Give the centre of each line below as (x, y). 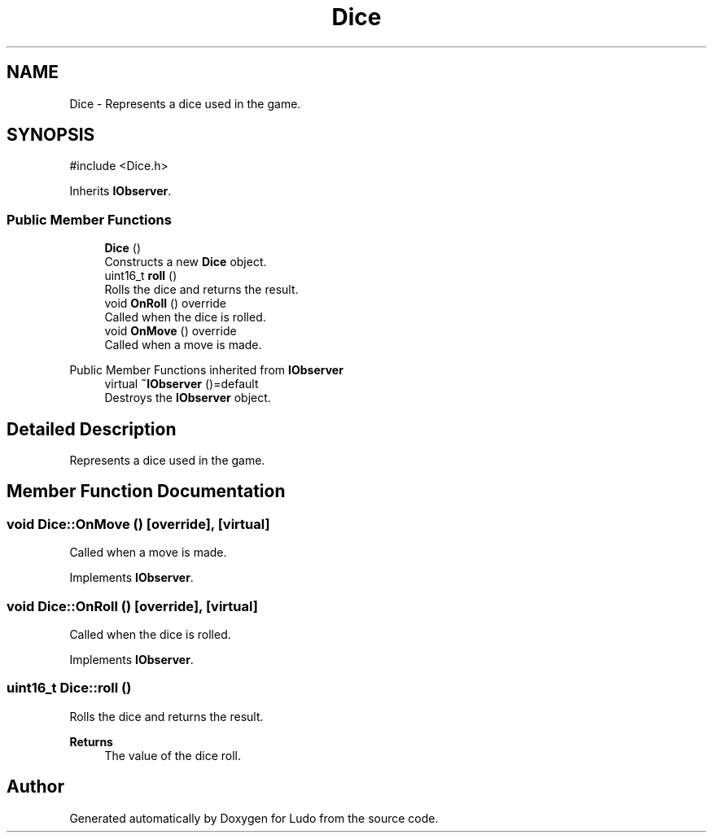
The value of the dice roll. (173, 755)
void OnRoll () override (165, 304)
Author (35, 787)
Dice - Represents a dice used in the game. (185, 103)
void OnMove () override (171, 331)
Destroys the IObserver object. (188, 398)
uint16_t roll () (141, 276)
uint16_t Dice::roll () (69, 688)
